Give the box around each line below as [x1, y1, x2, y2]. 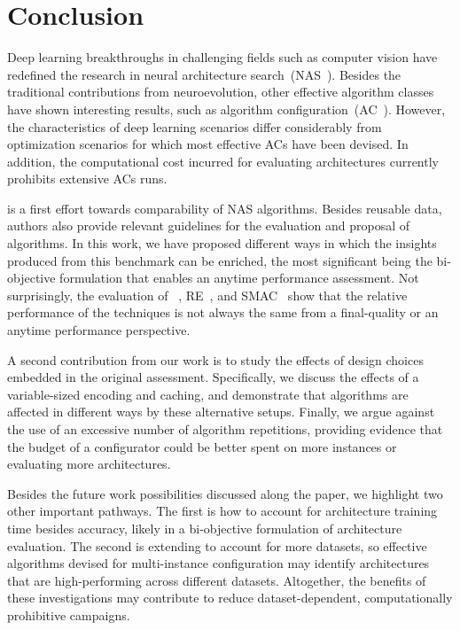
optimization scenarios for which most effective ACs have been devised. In [7, 135, 409, 153]
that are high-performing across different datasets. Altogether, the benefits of [7, 571, 426, 589]
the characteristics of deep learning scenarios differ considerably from [7, 117, 382, 136]
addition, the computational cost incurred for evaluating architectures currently [7, 152, 439, 170]
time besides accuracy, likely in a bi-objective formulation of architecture [7, 518, 402, 537]
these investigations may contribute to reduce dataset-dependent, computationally [7, 588, 453, 607]
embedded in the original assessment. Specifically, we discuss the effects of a [7, 368, 419, 386]
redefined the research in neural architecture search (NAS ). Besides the [7, 65, 402, 83]
